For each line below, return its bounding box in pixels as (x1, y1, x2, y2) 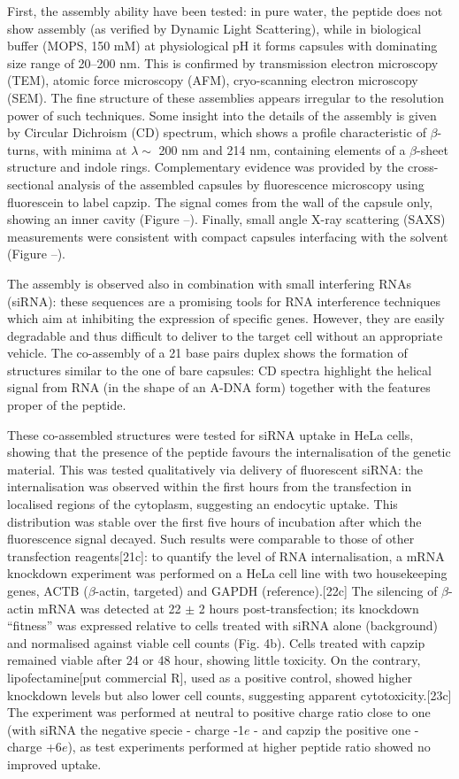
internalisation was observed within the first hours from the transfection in (7, 477, 412, 496)
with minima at (42, 140, 127, 158)
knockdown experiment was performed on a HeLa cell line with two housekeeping (7, 564, 448, 582)
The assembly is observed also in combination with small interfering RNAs (7, 274, 411, 292)
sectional (7, 174, 54, 193)
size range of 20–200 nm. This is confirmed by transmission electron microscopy (7, 53, 439, 72)
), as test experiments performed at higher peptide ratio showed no (67, 737, 431, 756)
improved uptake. (7, 754, 102, 773)
